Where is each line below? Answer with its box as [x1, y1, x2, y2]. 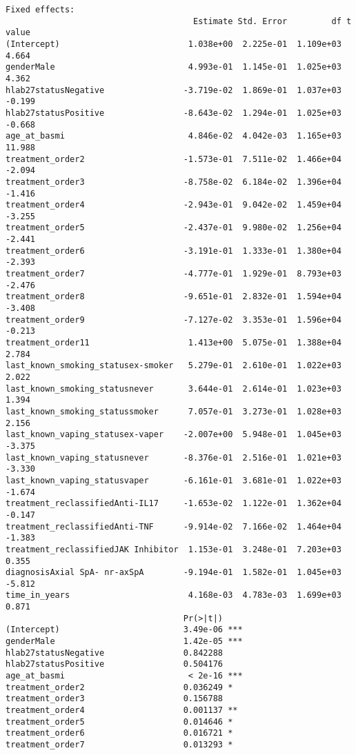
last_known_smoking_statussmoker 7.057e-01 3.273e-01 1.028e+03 [6, 406, 342, 416]
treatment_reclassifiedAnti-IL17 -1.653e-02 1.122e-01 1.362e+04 [6, 499, 342, 509]
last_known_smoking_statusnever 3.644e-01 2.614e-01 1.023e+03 [6, 383, 342, 394]
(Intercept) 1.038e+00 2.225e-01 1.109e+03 [6, 39, 342, 49]
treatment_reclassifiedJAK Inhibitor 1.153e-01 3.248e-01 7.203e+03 [6, 544, 342, 554]
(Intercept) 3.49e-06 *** [6, 625, 243, 635]
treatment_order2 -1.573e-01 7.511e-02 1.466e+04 [6, 154, 342, 164]
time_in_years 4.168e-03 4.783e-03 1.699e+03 [6, 590, 342, 601]
